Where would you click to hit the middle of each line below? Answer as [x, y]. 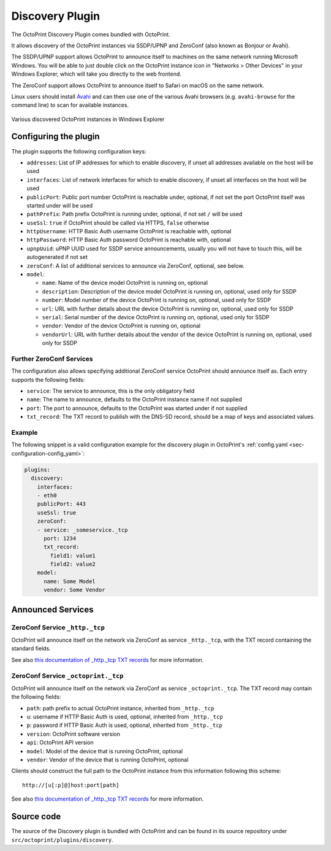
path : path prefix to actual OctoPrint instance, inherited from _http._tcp [120, 708]
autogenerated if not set [57, 257]
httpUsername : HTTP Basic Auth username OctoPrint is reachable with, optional [129, 231]
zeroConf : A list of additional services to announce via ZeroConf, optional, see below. [135, 266]
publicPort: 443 [61, 504]
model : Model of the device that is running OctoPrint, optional [105, 751]
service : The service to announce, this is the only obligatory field [111, 391]
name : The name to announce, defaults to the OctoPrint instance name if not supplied [134, 400]
